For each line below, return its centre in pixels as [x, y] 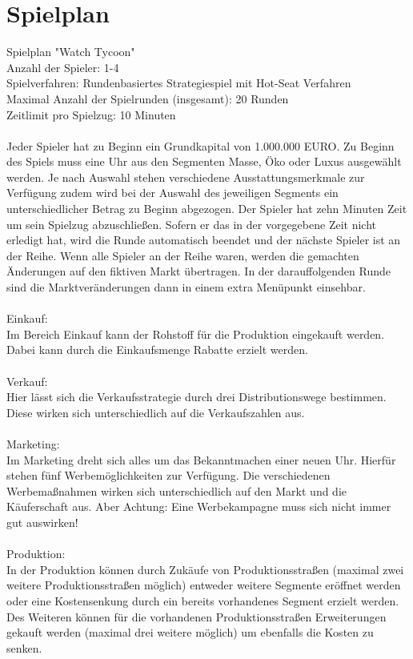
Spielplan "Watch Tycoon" [71, 52]
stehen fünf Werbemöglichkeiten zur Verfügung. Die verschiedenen [168, 475]
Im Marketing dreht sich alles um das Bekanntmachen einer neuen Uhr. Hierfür [201, 459]
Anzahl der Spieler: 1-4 [63, 67]
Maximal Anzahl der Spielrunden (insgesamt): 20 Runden [148, 98]
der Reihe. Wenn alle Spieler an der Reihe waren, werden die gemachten [183, 255]
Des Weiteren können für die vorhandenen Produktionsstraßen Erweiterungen [196, 616]
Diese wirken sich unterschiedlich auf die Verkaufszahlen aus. [156, 412]
